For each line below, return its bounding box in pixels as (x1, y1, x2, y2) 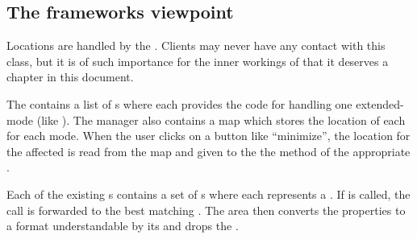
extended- (356, 95, 404, 112)
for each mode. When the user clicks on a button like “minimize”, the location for (6, 127, 411, 144)
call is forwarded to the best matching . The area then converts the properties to (6, 201, 406, 218)
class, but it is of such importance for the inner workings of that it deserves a (6, 52, 389, 69)
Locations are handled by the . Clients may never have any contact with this (6, 37, 386, 54)
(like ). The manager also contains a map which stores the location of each (36, 111, 406, 128)
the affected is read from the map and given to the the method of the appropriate (6, 142, 411, 159)
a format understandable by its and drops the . (6, 217, 239, 234)
